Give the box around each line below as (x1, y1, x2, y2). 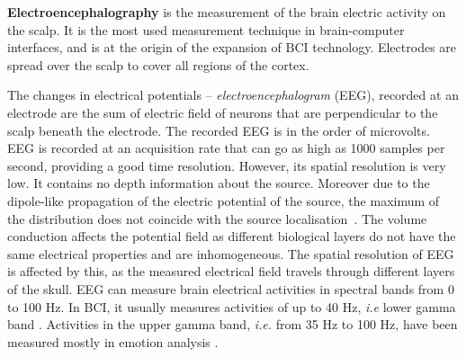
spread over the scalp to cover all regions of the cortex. (7, 55, 309, 74)
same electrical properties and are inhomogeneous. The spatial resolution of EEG (7, 244, 454, 263)
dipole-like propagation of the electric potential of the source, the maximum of (7, 191, 440, 210)
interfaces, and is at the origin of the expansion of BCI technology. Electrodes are (7, 38, 457, 57)
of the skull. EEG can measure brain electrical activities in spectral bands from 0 (7, 279, 454, 298)
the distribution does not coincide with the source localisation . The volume (7, 209, 427, 228)
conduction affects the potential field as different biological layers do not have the (7, 227, 456, 245)
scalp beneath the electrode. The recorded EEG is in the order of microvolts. (7, 120, 430, 139)
